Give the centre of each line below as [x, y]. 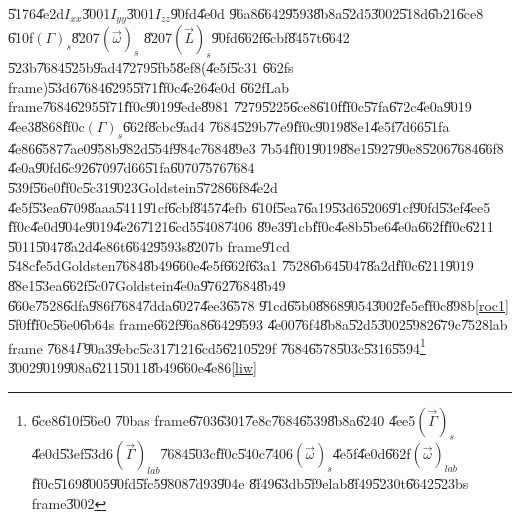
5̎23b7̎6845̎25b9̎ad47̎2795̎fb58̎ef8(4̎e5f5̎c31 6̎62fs [151, 67]
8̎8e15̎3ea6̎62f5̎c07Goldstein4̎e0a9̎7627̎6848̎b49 [147, 284]
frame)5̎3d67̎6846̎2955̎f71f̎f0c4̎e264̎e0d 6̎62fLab [149, 86]
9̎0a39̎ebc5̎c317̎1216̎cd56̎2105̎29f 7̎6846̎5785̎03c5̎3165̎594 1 [254, 346]
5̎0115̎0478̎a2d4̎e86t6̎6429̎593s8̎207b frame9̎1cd [149, 245]
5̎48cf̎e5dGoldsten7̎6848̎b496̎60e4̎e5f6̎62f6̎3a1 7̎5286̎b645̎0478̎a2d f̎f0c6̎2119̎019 [241, 265]
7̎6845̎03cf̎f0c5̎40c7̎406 [227, 453]
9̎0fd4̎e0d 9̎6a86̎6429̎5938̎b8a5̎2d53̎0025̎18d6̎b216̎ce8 [327, 13]
